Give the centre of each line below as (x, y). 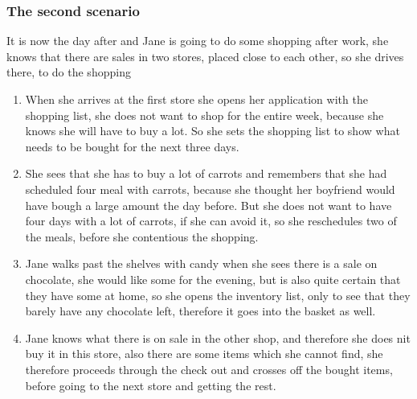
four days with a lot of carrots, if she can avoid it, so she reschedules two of (211, 221)
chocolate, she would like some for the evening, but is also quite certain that (213, 279)
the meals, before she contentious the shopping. (142, 236)
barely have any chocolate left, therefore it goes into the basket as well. (200, 311)
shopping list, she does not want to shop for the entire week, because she (204, 115)
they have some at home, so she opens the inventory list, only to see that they (218, 295)
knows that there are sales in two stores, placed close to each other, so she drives (205, 56)
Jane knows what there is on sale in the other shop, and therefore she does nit (218, 337)
